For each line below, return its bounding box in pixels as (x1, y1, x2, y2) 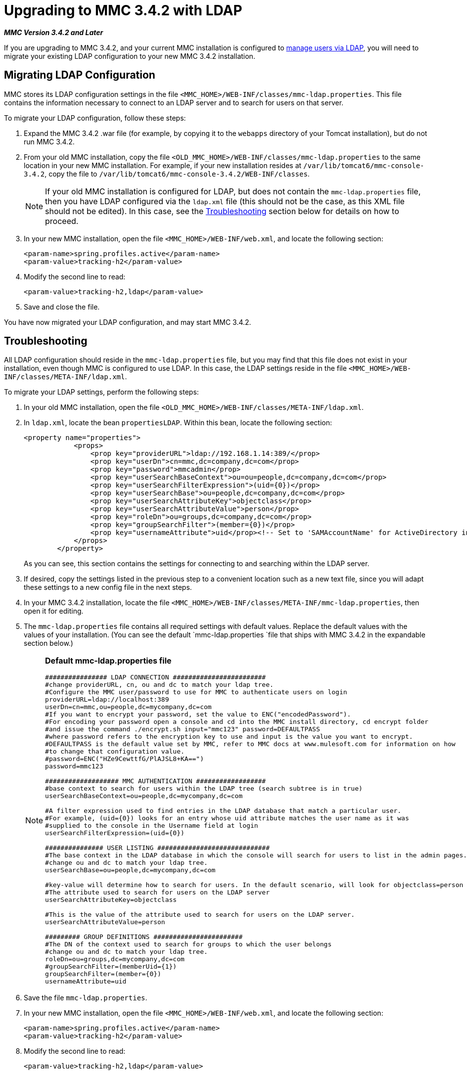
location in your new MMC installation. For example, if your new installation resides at (24, 161, 302, 170)
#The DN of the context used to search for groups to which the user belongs (45, 940, 332, 948)
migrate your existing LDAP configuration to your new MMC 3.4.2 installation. (4, 51, 255, 60)
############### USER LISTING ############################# (45, 844, 270, 852)
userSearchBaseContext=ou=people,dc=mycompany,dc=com (45, 792, 243, 800)
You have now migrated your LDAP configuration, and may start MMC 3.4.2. (4, 317, 251, 326)
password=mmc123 (45, 762, 103, 770)
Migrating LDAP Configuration (4, 69, 155, 82)
